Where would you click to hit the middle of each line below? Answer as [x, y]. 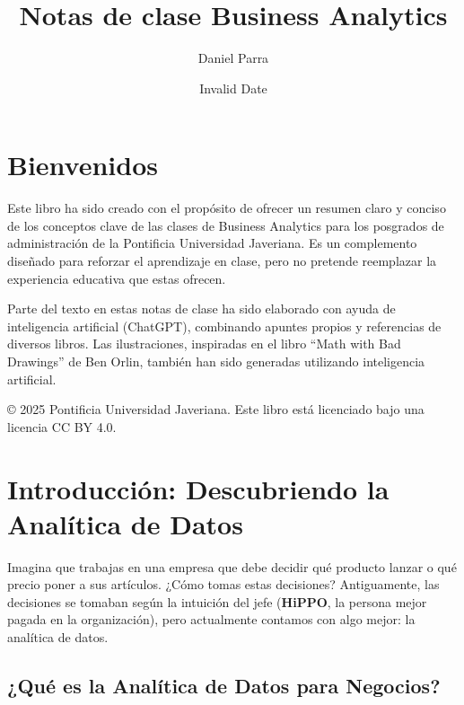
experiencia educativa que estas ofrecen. [117, 278]
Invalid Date [233, 88]
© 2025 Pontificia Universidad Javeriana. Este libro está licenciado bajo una [216, 409]
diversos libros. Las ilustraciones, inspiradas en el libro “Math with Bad [204, 344]
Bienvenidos [83, 165]
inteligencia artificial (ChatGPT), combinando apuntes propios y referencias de [224, 326]
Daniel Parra [233, 58]
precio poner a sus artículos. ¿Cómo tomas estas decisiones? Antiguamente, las [223, 584]
